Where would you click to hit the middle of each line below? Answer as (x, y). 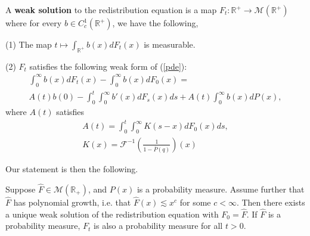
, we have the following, (155, 23)
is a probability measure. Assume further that (221, 189)
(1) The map (29, 44)
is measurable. (170, 44)
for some (195, 202)
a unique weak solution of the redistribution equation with (112, 214)
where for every (34, 23)
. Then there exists (271, 202)
